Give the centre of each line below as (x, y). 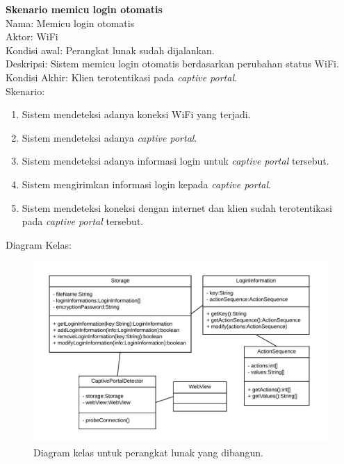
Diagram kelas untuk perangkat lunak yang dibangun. (148, 452)
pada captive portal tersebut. (83, 221)
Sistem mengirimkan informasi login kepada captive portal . (146, 184)
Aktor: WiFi (32, 36)
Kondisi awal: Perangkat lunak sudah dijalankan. (110, 50)
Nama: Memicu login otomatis (70, 23)
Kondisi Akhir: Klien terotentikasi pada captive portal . (121, 77)
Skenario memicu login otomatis (84, 9)
